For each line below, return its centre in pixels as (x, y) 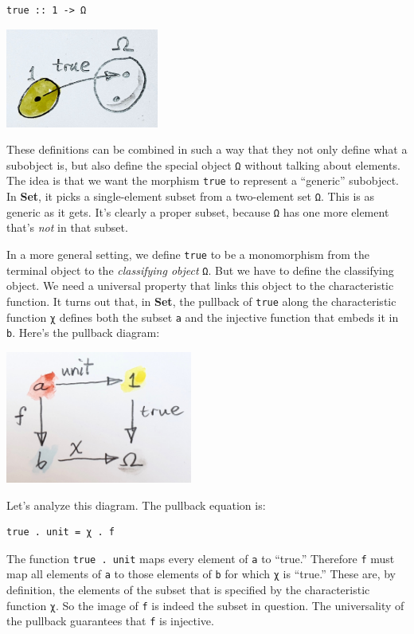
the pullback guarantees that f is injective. (110, 621)
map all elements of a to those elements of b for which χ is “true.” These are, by (201, 574)
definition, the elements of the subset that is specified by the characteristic (188, 590)
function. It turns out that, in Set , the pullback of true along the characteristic (201, 301)
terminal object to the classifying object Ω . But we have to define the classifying (200, 270)
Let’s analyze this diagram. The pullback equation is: (136, 505)
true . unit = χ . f (61, 532)
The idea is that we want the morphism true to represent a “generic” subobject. (203, 180)
